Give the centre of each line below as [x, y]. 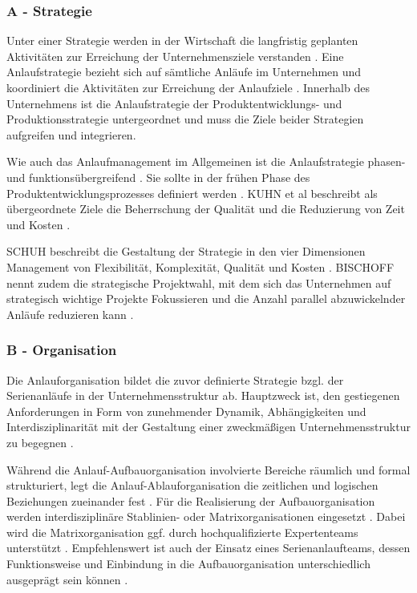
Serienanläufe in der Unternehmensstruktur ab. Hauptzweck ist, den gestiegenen [203, 395]
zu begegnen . [40, 442]
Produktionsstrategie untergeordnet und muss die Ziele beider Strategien [185, 119]
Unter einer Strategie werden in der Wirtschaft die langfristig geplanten [182, 40]
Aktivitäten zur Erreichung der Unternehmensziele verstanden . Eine [175, 56]
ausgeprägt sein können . [67, 579]
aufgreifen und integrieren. [71, 134]
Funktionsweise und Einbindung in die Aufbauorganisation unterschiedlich [188, 564]
